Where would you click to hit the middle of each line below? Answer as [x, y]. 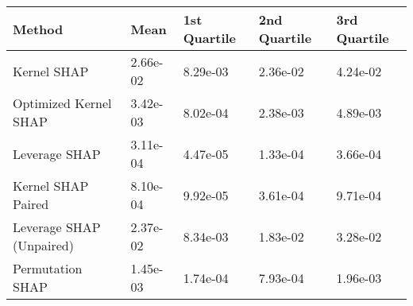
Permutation [48, 268]
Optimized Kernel [62, 103]
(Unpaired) [43, 245]
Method [38, 29]
